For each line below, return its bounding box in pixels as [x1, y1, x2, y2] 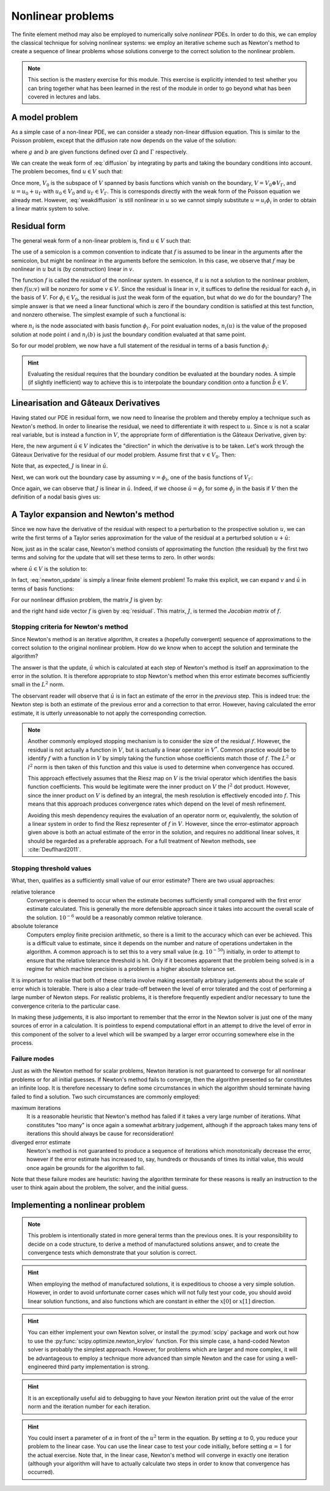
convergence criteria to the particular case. [11, 1002, 120, 1010]
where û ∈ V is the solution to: [11, 565, 88, 572]
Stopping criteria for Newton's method [11, 622, 128, 631]
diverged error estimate [11, 1138, 71, 1146]
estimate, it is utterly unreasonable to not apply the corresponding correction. [11, 709, 207, 717]
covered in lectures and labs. [28, 92, 101, 100]
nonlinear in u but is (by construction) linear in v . [11, 265, 134, 273]
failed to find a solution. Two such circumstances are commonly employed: [11, 1093, 200, 1100]
